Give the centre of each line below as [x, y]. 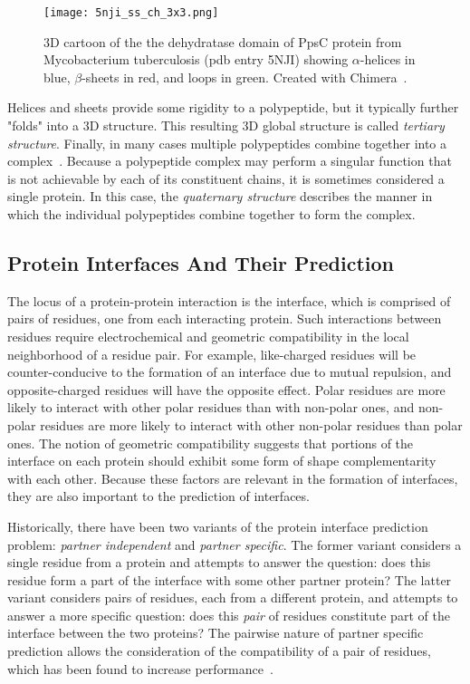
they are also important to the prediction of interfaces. [158, 496]
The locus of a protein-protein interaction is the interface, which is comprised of [229, 300]
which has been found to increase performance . [140, 668]
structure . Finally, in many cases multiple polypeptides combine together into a [227, 143]
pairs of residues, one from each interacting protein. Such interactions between [225, 318]
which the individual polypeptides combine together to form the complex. [211, 214]
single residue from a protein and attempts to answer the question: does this [219, 562]
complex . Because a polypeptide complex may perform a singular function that [230, 161]
